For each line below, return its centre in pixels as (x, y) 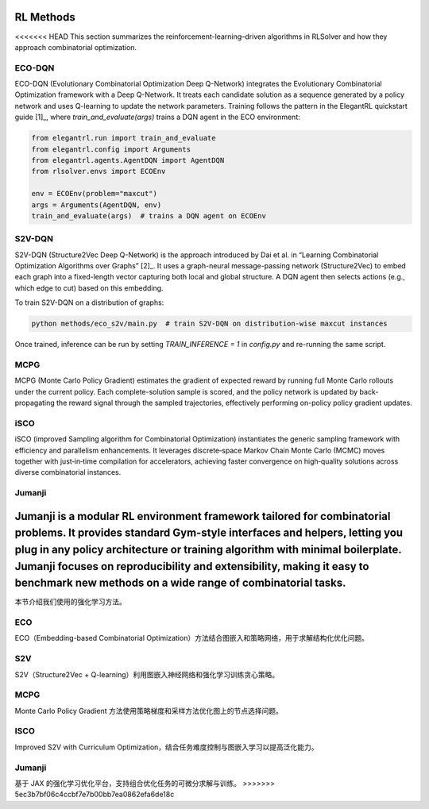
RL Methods (45, 17)
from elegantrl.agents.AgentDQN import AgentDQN (128, 160)
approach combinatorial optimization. (76, 47)
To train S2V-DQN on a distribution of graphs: (89, 302)
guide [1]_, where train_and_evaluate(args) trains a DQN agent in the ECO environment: (158, 117)
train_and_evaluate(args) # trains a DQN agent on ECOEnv (149, 216)
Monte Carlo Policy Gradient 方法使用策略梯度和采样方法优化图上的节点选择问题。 (149, 711)
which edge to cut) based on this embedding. (89, 288)
